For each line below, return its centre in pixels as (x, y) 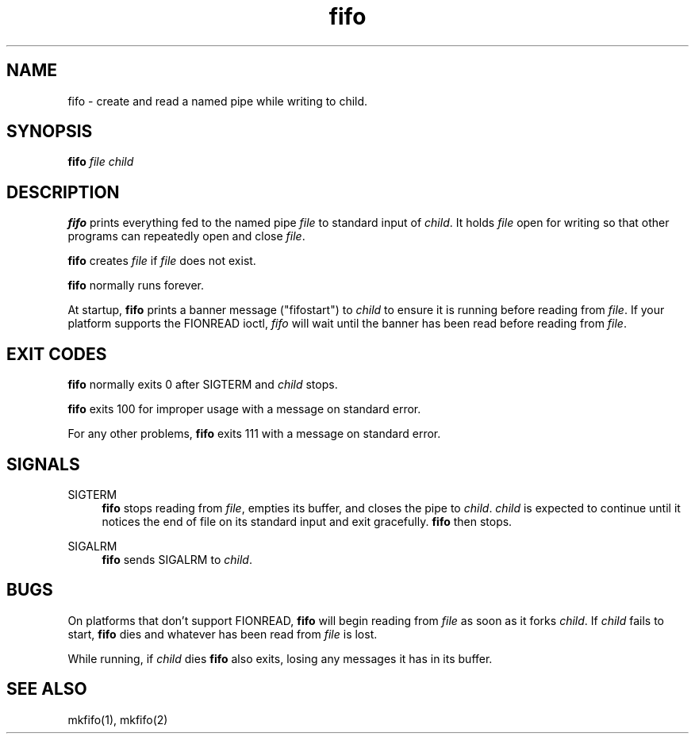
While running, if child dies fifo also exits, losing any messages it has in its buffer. (280, 658)
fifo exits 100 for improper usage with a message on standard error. (244, 409)
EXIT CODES (57, 354)
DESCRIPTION (63, 192)
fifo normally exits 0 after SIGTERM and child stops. (203, 385)
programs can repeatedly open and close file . (186, 236)
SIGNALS (43, 464)
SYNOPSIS (50, 132)
